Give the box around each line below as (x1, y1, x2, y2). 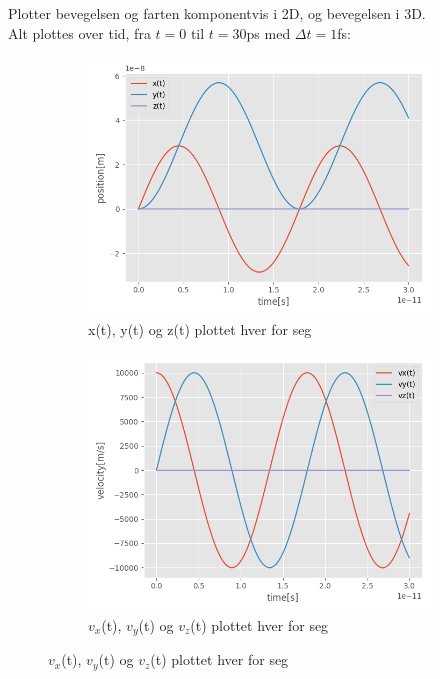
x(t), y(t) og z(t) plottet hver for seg (88, 318, 312, 339)
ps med (246, 22, 291, 43)
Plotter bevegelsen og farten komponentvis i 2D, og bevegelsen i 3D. (8, 3, 426, 23)
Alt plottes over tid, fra (8, 22, 151, 43)
